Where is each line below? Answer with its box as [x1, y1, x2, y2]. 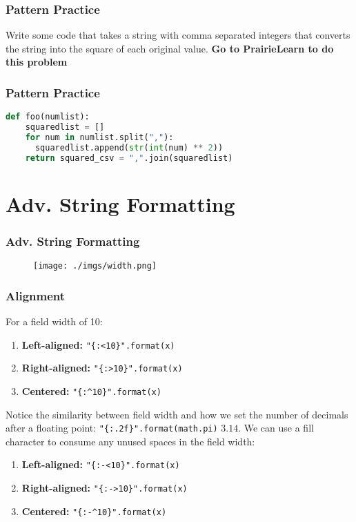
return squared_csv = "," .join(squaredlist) [25, 153, 233, 163]
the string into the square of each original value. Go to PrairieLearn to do [6, 41, 334, 55]
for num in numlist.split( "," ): [25, 132, 174, 142]
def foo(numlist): [6, 112, 90, 122]
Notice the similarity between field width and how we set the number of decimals [6, 407, 348, 421]
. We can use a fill [238, 420, 314, 435]
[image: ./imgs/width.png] [33, 261, 157, 271]
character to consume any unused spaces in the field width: [6, 434, 255, 448]
